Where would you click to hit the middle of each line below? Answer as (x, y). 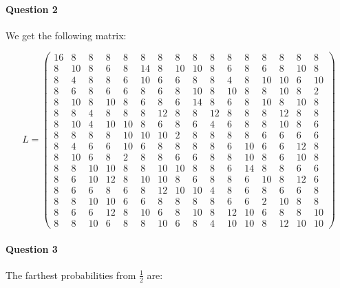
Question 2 (32, 9)
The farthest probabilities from (71, 275)
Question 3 (32, 248)
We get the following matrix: (66, 35)
